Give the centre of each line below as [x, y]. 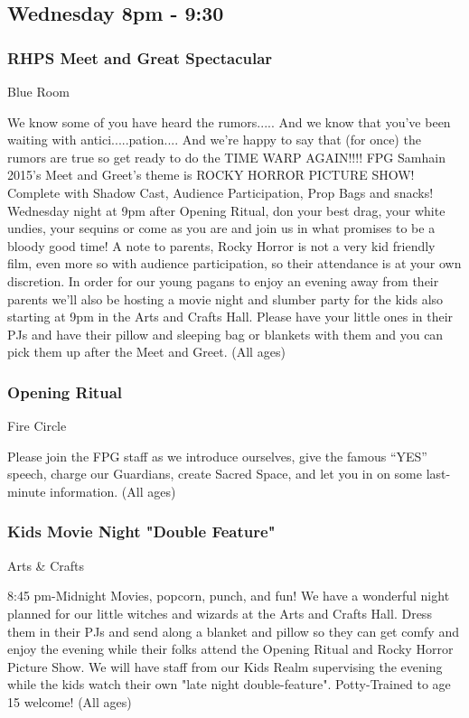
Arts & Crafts [46, 565]
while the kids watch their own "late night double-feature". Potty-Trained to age [229, 684]
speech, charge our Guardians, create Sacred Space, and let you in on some [215, 474]
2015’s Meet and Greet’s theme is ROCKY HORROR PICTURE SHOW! [211, 175]
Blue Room [38, 91]
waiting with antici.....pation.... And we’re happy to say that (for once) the [214, 140]
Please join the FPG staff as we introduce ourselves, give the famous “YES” [217, 456]
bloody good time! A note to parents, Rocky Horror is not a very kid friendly [221, 245]
